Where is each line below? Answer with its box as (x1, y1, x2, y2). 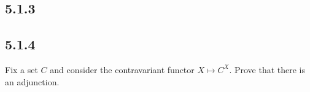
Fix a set (5, 63, 38, 76)
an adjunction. (5, 75, 60, 88)
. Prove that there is (229, 63, 306, 76)
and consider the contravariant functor (50, 63, 195, 76)
